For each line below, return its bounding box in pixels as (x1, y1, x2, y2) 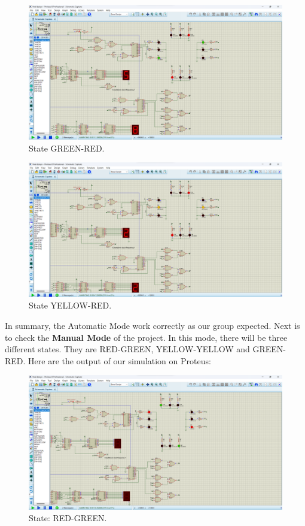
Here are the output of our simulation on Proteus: (28, 354, 211, 367)
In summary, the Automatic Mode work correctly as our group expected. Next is (5, 319, 300, 332)
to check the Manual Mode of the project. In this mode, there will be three (5, 331, 288, 343)
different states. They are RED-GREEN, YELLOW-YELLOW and (5, 343, 250, 355)
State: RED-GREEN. (29, 512, 107, 524)
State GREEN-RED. (29, 141, 105, 154)
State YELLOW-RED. (29, 299, 112, 312)
